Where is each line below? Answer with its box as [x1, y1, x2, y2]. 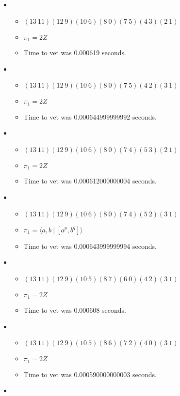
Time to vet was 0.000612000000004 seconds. [23, 176, 157, 186]
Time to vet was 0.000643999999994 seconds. [23, 241, 157, 251]
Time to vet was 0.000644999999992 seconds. [23, 111, 157, 122]
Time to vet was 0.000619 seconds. [23, 47, 126, 58]
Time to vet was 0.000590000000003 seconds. [23, 369, 157, 379]
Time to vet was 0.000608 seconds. [23, 305, 126, 315]
